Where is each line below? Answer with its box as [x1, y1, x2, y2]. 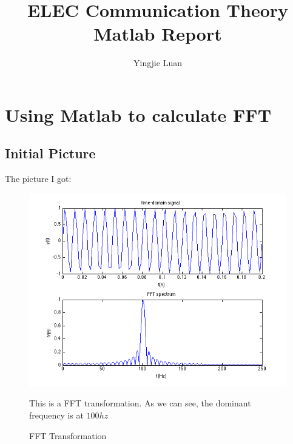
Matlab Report [93, 21, 222, 46]
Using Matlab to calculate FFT [5, 102, 272, 127]
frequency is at [29, 409, 84, 422]
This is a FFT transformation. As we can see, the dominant [29, 397, 251, 409]
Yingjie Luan [133, 56, 182, 69]
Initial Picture [5, 144, 96, 163]
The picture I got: [5, 172, 72, 185]
